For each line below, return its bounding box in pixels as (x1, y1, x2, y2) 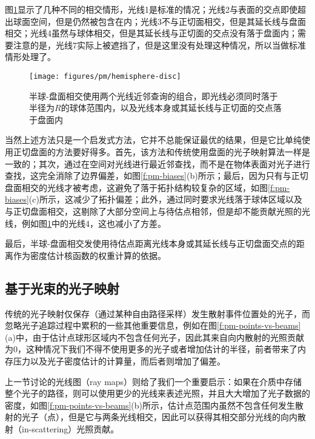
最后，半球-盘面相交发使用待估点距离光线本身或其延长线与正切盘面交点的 (5, 237, 296, 250)
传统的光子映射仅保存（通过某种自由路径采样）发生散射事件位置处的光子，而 (5, 307, 310, 320)
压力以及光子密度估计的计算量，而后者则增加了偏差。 (13, 354, 225, 367)
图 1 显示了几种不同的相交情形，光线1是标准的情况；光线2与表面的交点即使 (5, 3, 297, 15)
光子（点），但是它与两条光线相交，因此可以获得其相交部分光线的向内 (21, 411, 297, 423)
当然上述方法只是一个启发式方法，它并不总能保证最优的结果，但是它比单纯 (5, 133, 302, 146)
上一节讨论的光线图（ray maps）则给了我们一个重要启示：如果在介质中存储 (5, 375, 302, 387)
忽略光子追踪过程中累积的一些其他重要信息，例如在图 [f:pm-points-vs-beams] (5, 319, 301, 332)
